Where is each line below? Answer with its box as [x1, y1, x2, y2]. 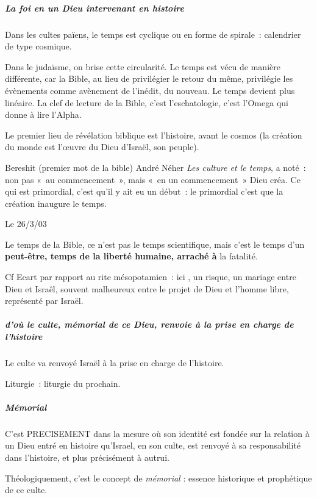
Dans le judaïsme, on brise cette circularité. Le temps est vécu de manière [5, 60, 280, 73]
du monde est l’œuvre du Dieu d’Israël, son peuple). [5, 140, 199, 153]
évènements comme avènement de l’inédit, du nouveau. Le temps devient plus [5, 84, 295, 96]
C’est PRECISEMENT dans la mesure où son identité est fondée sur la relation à [5, 427, 310, 439]
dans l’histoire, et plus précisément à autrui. [5, 450, 169, 463]
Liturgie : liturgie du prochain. [5, 377, 121, 389]
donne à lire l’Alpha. [5, 108, 82, 121]
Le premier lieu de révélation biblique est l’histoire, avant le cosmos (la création [5, 128, 302, 141]
